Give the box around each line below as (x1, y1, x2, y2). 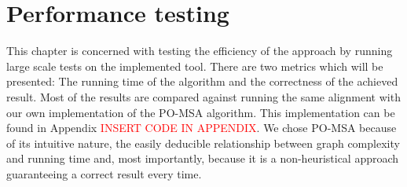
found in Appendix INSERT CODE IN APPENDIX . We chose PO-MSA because (6, 119, 397, 136)
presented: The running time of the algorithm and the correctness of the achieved (6, 73, 398, 90)
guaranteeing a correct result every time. (6, 165, 202, 181)
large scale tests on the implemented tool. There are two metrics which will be (6, 57, 383, 74)
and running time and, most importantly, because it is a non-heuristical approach (6, 150, 399, 167)
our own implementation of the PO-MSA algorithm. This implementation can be (6, 104, 395, 120)
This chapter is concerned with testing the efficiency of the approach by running (6, 42, 393, 59)
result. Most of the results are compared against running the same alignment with (6, 88, 401, 104)
